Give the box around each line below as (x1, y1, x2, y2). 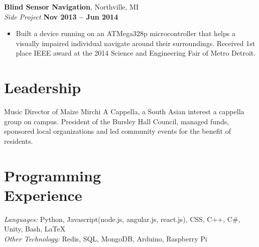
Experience (4, 184, 82, 205)
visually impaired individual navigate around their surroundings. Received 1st (16, 38, 255, 48)
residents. (4, 135, 33, 146)
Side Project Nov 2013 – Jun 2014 (4, 11, 118, 22)
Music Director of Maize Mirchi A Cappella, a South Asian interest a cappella (4, 106, 244, 117)
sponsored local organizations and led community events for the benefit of (4, 126, 231, 136)
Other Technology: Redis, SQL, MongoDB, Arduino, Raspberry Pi (4, 233, 207, 243)
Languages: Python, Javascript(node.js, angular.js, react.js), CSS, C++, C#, (4, 213, 240, 224)
